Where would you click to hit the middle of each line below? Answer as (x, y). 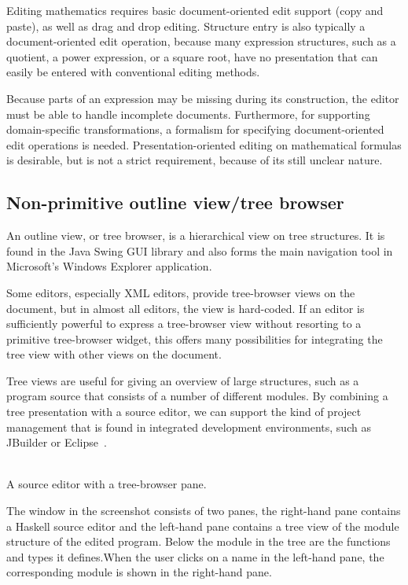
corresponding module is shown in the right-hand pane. (139, 572)
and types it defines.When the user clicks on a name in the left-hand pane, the (195, 556)
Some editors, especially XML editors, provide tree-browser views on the (181, 292)
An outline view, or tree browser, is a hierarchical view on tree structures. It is (196, 235)
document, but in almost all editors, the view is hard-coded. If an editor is (186, 308)
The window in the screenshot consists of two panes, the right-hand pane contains (204, 511)
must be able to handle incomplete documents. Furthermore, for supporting (188, 114)
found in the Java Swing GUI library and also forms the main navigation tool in (200, 250)
